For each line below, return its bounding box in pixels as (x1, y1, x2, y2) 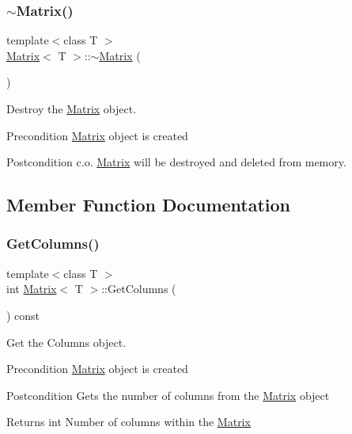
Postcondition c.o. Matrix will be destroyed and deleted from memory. (6, 154, 346, 170)
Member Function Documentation (6, 192, 291, 217)
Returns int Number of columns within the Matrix (6, 413, 251, 430)
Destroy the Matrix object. (6, 101, 137, 116)
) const (6, 306, 40, 323)
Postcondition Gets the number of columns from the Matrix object (6, 386, 330, 403)
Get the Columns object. (6, 333, 127, 350)
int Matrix (6, 280, 57, 297)
